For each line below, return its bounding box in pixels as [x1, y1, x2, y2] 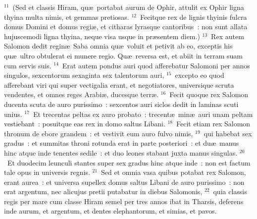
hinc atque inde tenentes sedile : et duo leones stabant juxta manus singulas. [4, 147, 238, 158]
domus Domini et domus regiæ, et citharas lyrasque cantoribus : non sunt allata [4, 21, 248, 32]
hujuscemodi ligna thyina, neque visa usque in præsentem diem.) [4, 31, 200, 41]
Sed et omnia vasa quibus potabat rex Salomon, [101, 167, 246, 177]
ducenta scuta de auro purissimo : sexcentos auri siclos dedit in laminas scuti [4, 99, 239, 109]
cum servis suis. [4, 60, 51, 70]
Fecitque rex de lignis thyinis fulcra [140, 11, 247, 22]
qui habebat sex [204, 128, 252, 138]
